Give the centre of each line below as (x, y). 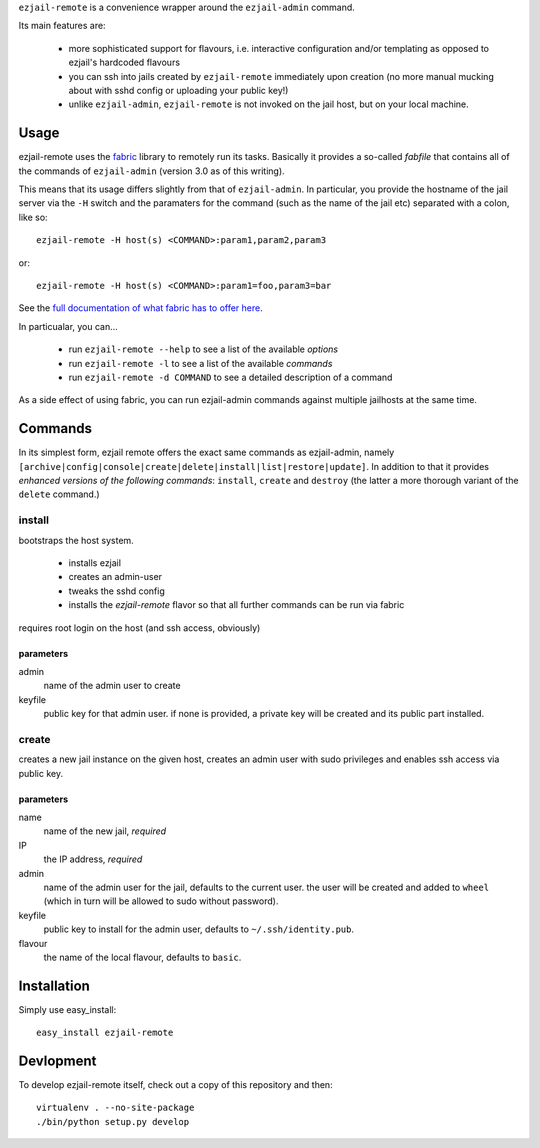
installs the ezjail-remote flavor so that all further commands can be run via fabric (236, 605)
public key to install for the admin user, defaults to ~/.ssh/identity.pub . (199, 929)
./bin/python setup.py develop (113, 1121)
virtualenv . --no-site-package (115, 1108)
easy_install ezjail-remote (105, 1033)
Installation (54, 985)
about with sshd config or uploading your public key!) (178, 90)
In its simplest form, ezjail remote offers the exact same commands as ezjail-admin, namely (206, 452)
